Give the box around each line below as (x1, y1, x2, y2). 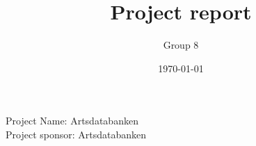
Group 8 (163, 38, 199, 52)
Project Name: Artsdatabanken (6, 113, 138, 128)
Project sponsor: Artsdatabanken (6, 127, 147, 141)
